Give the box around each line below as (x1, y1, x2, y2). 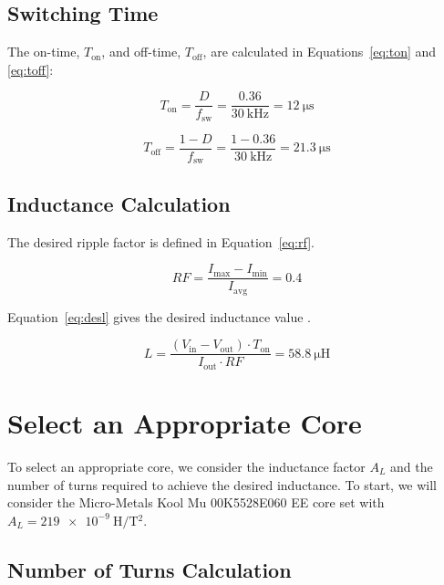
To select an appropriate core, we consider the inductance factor (7, 456, 366, 475)
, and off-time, (101, 42, 181, 61)
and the (389, 456, 433, 475)
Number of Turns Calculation (7, 555, 292, 583)
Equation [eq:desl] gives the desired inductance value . (7, 307, 312, 326)
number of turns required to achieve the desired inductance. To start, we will (7, 475, 438, 494)
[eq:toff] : (7, 59, 54, 78)
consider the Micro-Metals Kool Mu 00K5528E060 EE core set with (7, 493, 385, 512)
